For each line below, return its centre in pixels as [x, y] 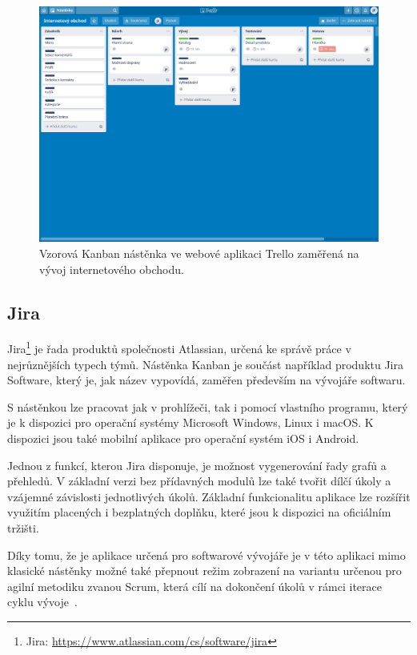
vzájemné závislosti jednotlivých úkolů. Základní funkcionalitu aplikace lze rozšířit [209, 496]
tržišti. [23, 527]
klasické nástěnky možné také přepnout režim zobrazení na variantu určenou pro [204, 571]
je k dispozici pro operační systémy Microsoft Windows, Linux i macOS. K [190, 422]
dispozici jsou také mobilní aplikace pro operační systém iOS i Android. [183, 438]
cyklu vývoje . [42, 602]
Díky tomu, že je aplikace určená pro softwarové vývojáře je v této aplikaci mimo [206, 555]
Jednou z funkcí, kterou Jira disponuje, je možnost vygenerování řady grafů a [197, 465]
